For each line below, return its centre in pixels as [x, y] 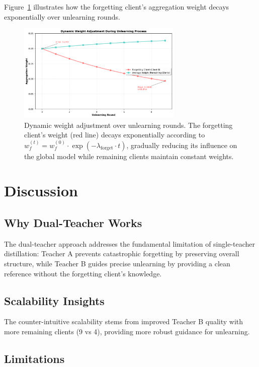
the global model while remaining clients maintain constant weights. [129, 156]
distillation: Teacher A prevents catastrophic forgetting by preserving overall [122, 253]
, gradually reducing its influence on [182, 145]
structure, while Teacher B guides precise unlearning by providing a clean [117, 263]
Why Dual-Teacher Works [73, 222]
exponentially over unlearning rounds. [62, 16]
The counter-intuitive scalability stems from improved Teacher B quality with [124, 321]
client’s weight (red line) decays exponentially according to [115, 135]
